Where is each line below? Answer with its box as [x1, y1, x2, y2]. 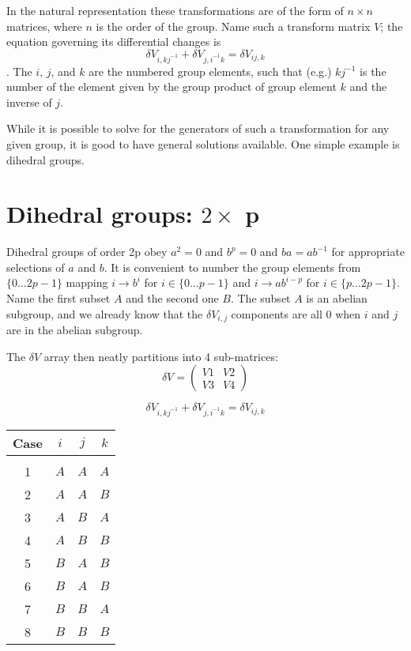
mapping [66, 274, 108, 291]
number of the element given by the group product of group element [6, 78, 337, 95]
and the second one [126, 290, 219, 306]
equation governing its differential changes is [6, 33, 221, 50]
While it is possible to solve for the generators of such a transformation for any [6, 120, 390, 137]
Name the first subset [6, 290, 111, 306]
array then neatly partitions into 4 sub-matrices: [43, 348, 278, 364]
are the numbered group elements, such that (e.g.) [89, 62, 332, 79]
